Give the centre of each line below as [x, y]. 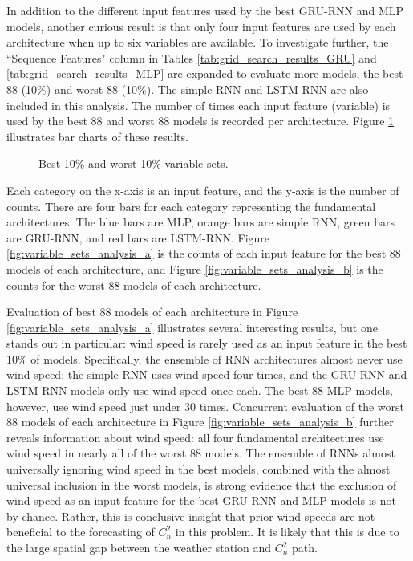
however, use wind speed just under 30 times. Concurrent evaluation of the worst [206, 406]
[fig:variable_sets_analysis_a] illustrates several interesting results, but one [192, 327]
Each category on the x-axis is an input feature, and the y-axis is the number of [203, 190]
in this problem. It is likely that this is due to [287, 532]
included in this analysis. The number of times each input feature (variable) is [198, 105]
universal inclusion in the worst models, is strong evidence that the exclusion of [202, 484]
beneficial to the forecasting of [81, 532]
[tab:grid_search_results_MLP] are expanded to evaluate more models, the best [205, 73]
